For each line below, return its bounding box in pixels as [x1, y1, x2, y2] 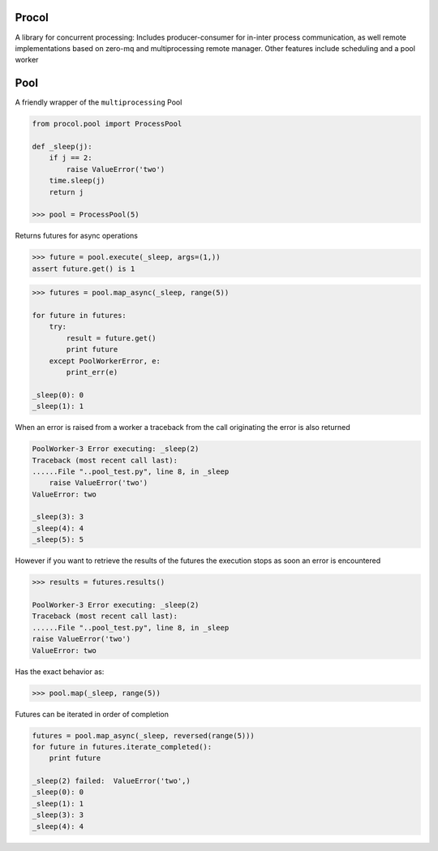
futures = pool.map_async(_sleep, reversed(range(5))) [32, 731, 255, 740]
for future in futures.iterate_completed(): [32, 742, 213, 751]
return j [49, 187, 84, 196]
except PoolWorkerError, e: [49, 356, 161, 365]
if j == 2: [49, 153, 92, 162]
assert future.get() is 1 [32, 264, 135, 273]
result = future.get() [66, 333, 157, 342]
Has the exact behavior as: [15, 666, 105, 677]
